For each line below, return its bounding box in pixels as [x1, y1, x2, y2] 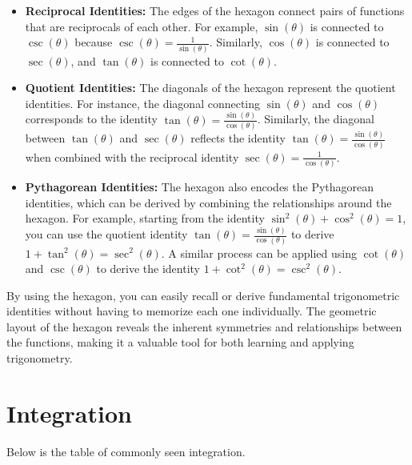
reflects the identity [190, 130, 286, 146]
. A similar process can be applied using [161, 244, 357, 261]
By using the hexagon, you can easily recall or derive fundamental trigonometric [6, 287, 400, 303]
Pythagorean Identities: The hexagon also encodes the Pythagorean [25, 178, 374, 195]
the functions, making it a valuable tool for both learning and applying [6, 334, 354, 351]
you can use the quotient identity [25, 226, 188, 243]
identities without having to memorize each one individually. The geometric [6, 303, 377, 319]
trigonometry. [6, 350, 73, 367]
